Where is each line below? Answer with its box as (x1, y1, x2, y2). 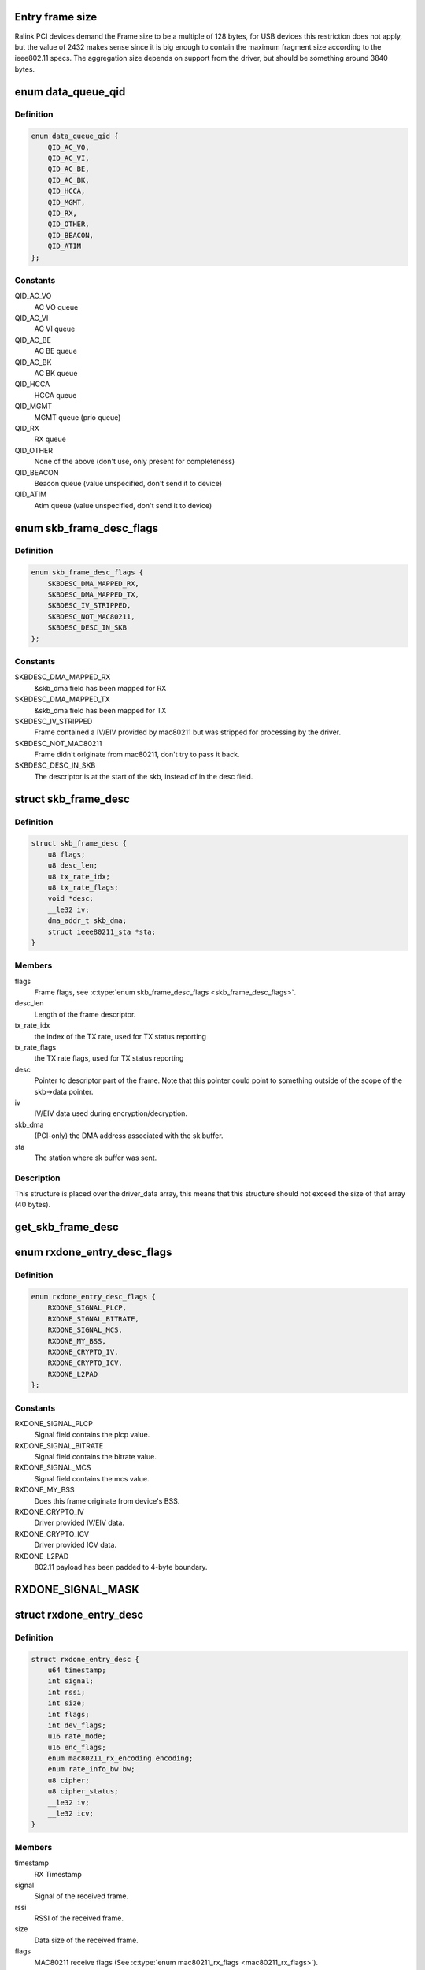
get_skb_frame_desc (14, 1221, 119, 1234)
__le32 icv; (47, 1809, 94, 1818)
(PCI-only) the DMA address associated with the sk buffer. (34, 1131, 224, 1140)
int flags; (47, 1710, 90, 1719)
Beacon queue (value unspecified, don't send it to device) (34, 478, 222, 488)
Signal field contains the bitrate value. (34, 1452, 157, 1462)
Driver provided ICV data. (34, 1541, 117, 1550)
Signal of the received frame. (34, 1891, 129, 1901)
